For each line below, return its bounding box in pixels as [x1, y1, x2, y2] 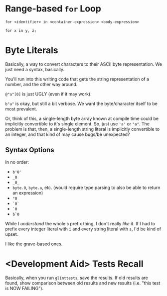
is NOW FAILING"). [5, 285, 44, 291]
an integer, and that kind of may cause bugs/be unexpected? [5, 131, 130, 137]
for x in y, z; [5, 28, 37, 33]
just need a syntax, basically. [5, 66, 65, 72]
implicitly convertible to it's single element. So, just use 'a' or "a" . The [5, 120, 150, 127]
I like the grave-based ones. [5, 241, 63, 247]
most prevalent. [5, 105, 37, 112]
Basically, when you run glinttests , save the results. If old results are [5, 275, 148, 281]
